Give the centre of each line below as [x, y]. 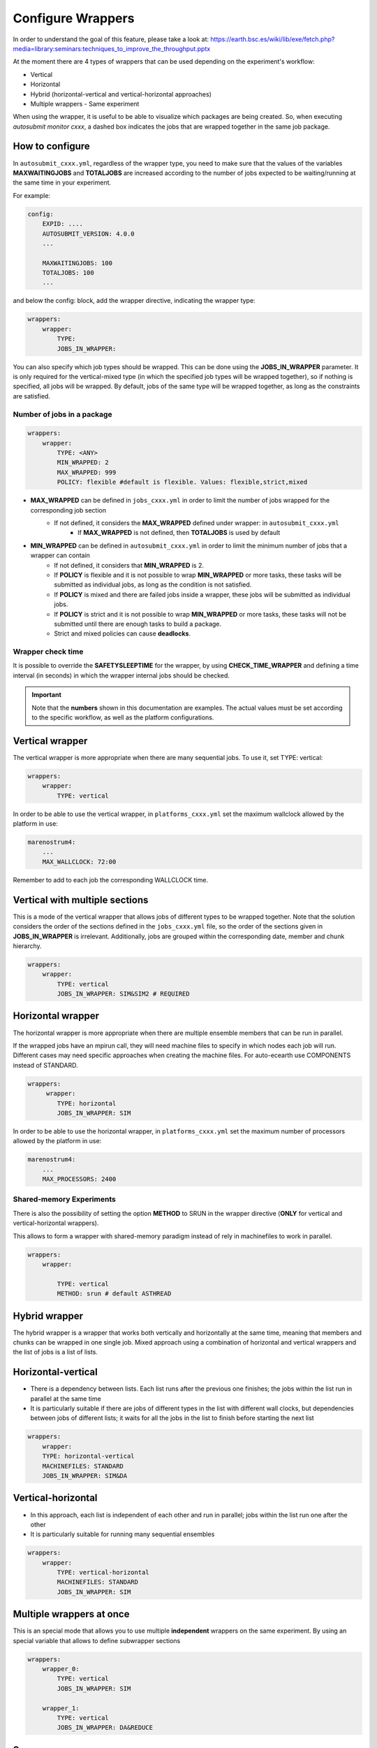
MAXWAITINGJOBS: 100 [77, 263]
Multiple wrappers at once [71, 1614]
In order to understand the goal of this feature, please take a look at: [111, 39]
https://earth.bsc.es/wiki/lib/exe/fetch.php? [273, 39]
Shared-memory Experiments [65, 1199]
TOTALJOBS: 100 [68, 273]
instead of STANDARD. [45, 1065]
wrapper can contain [60, 555]
